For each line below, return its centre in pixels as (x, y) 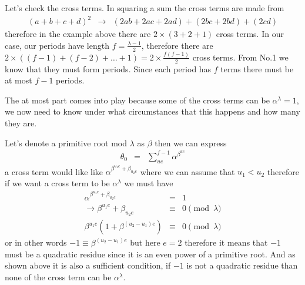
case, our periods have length (57, 45)
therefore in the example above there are (78, 34)
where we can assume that (187, 171)
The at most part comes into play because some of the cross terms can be (137, 100)
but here (145, 242)
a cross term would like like (54, 171)
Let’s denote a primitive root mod (66, 142)
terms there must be (257, 68)
